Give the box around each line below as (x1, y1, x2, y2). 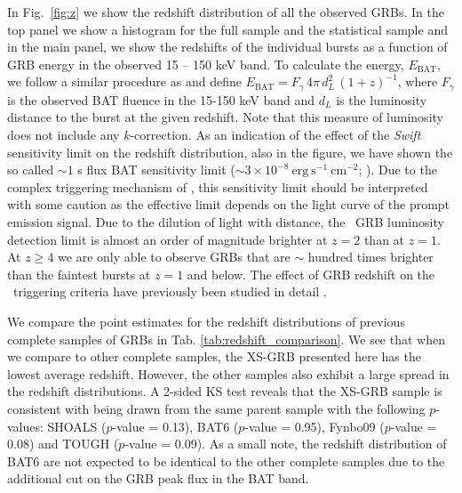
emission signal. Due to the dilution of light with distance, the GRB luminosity (7, 212, 444, 230)
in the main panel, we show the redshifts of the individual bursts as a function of (7, 37, 448, 56)
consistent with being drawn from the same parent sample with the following (7, 399, 426, 417)
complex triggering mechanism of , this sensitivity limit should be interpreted (7, 177, 428, 196)
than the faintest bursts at (7, 264, 151, 283)
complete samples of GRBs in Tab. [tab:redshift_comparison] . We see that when (7, 329, 445, 348)
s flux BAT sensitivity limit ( (77, 160, 235, 179)
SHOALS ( (47, 416, 107, 435)
